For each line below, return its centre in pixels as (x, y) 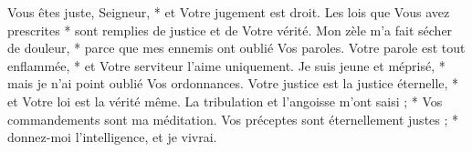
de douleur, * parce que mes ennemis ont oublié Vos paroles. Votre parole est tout (236, 48)
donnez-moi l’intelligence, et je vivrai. (112, 137)
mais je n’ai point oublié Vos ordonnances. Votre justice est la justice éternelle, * (233, 83)
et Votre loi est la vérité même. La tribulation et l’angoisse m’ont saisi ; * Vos (225, 101)
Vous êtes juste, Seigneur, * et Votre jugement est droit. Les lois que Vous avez (229, 12)
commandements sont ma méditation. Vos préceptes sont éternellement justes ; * (233, 119)
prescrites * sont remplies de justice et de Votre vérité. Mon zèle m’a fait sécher (230, 30)
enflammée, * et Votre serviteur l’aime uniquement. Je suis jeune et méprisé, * (226, 65)
